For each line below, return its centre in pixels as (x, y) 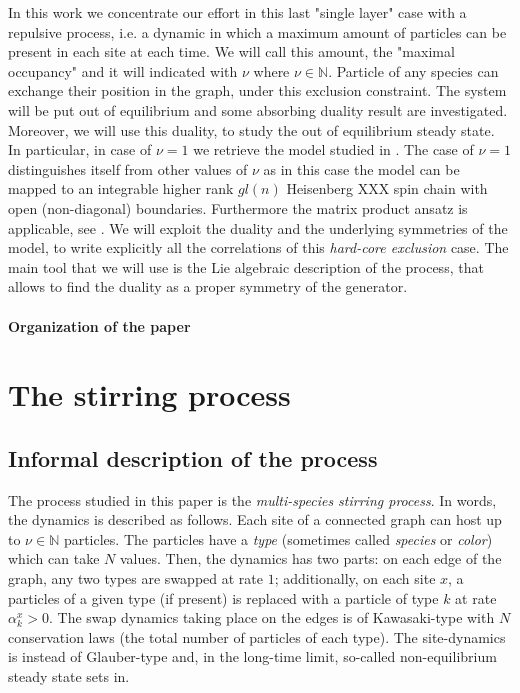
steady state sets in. (69, 676)
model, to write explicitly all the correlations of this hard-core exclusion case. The (258, 247)
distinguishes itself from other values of (128, 168)
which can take (54, 558)
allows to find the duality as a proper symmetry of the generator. (208, 286)
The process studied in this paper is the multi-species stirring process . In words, (252, 499)
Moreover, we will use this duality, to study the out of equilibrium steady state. (251, 129)
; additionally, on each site (355, 578)
